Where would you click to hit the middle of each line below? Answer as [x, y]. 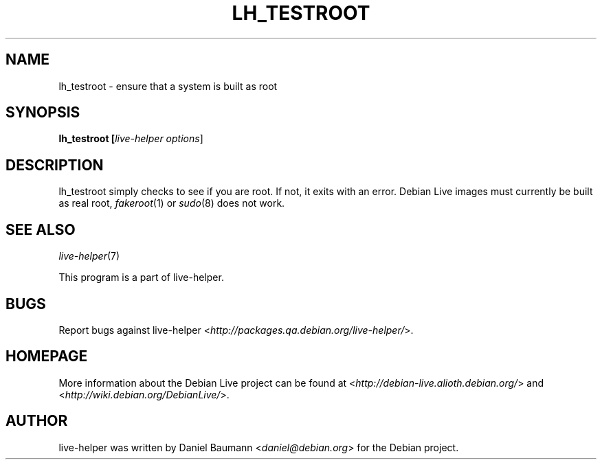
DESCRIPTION [55, 165]
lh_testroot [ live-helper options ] [131, 139]
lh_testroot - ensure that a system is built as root [168, 86]
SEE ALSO [41, 229]
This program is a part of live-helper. [141, 277]
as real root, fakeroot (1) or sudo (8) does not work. [172, 203]
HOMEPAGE [47, 356]
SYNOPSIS [43, 113]
